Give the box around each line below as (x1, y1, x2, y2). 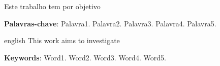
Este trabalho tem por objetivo (4, 1, 101, 11)
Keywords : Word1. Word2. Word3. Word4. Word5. (4, 52, 166, 62)
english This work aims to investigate (4, 35, 120, 46)
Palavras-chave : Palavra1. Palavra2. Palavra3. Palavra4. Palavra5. (4, 18, 216, 28)
